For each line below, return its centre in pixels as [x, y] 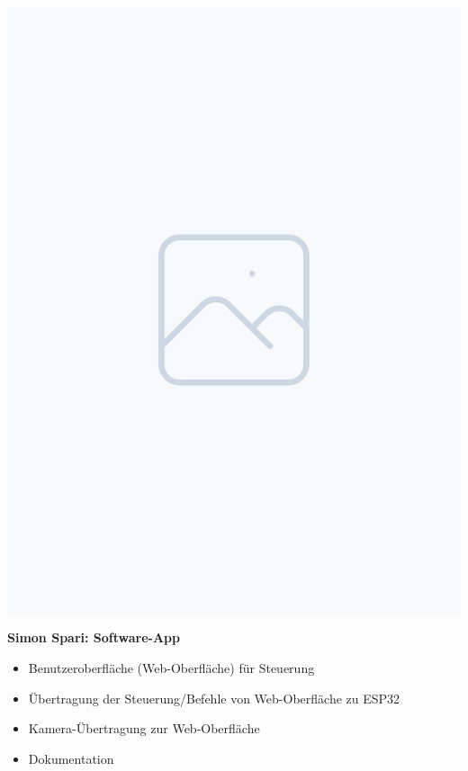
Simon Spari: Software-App [94, 637]
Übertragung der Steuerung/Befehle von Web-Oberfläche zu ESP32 [214, 698]
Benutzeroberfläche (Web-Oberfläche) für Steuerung [171, 668]
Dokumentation [71, 758]
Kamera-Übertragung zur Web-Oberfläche [144, 728]
